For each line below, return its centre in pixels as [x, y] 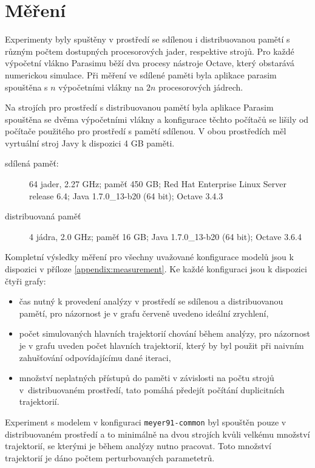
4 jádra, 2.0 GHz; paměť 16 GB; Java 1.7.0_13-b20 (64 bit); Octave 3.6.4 [165, 236]
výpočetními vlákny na [101, 87]
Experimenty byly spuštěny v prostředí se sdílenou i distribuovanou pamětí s [147, 39]
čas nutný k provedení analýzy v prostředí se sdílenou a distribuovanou [151, 301]
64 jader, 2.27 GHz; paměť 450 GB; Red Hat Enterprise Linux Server [158, 184]
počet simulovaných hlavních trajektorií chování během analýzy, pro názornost [164, 333]
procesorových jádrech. [201, 87]
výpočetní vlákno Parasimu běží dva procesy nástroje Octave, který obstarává [150, 63]
